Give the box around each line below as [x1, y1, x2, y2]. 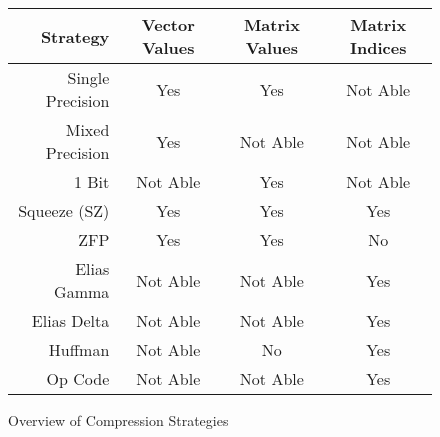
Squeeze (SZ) [18, 199, 110, 222]
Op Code [46, 367, 110, 390]
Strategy [40, 24, 110, 48]
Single [67, 66, 110, 89]
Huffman [48, 338, 110, 361]
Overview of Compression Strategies [8, 410, 229, 430]
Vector [141, 13, 195, 36]
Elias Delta [31, 309, 110, 332]
